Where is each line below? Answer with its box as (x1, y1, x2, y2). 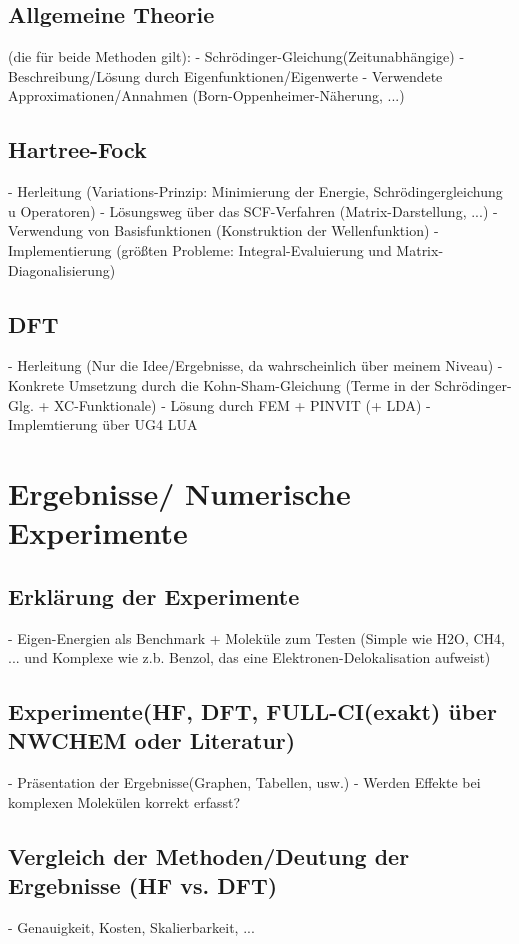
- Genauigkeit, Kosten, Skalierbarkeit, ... (8, 917, 255, 938)
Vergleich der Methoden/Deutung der (8, 840, 410, 871)
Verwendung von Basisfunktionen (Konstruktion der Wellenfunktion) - (8, 220, 439, 241)
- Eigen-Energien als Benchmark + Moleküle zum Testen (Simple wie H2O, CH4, (8, 627, 505, 648)
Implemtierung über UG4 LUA (8, 414, 198, 435)
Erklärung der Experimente (8, 580, 300, 611)
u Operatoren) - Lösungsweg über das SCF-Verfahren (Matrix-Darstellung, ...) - (8, 200, 498, 221)
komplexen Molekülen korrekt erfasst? (8, 791, 241, 812)
